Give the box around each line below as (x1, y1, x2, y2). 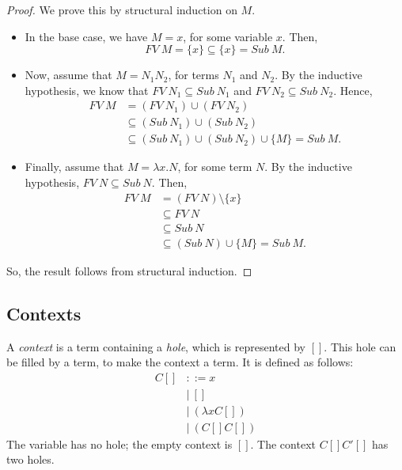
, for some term (177, 158, 252, 175)
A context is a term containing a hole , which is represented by (6, 338, 305, 354)
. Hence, (333, 81, 373, 98)
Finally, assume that (25, 158, 124, 175)
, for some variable (183, 28, 273, 44)
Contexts (6, 301, 82, 325)
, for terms (168, 66, 219, 83)
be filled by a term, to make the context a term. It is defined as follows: (6, 354, 354, 370)
